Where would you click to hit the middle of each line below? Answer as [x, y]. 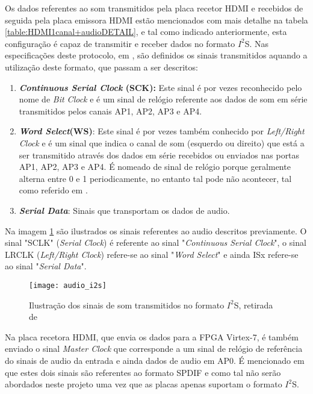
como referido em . [53, 190]
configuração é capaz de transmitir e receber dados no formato [120, 43]
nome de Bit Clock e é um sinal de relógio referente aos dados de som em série [163, 99]
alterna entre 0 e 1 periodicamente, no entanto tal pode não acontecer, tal [155, 178]
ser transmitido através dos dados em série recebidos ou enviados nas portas [159, 155]
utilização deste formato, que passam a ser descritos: [101, 67]
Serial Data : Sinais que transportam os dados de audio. [124, 210]
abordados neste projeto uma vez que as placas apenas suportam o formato [144, 384]
